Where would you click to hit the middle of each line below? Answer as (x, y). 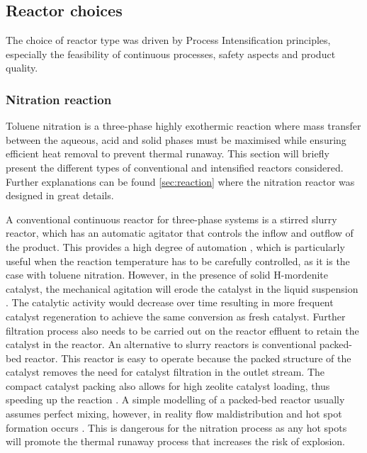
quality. (22, 68)
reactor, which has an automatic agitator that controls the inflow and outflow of (180, 233)
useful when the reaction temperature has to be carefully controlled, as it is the (178, 261)
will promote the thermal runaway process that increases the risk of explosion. (176, 441)
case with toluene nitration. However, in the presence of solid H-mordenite (167, 275)
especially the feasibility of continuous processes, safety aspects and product (171, 54)
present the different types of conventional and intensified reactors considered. (175, 167)
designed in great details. (60, 195)
